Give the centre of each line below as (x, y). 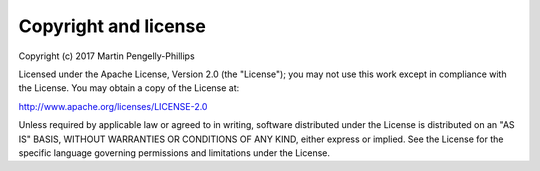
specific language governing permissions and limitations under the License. (174, 152)
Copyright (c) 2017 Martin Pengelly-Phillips (106, 56)
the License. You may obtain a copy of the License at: (129, 88)
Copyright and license (112, 26)
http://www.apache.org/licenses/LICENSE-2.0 (113, 106)
